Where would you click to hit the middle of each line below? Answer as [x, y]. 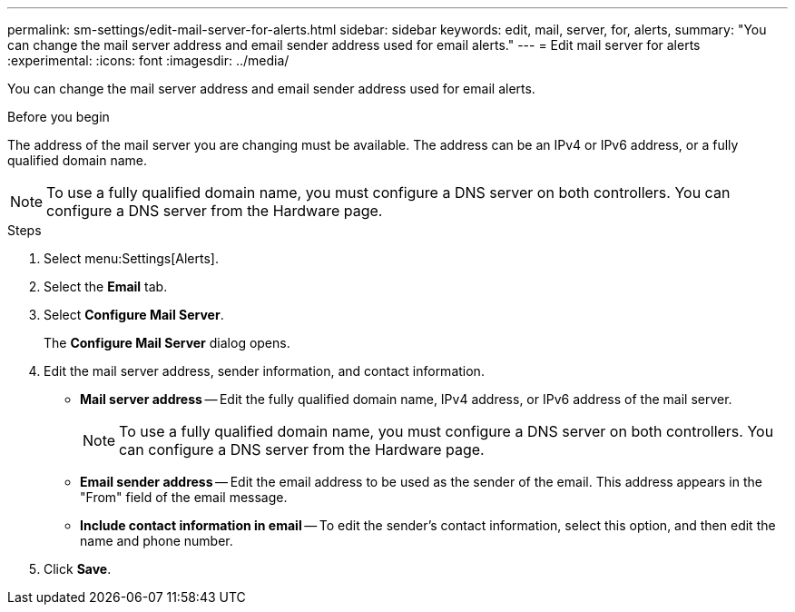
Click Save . [78, 569]
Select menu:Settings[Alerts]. [131, 258]
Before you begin [59, 117]
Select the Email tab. [106, 286]
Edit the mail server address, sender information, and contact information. [264, 371]
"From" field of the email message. [184, 497]
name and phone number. [157, 541]
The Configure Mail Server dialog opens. [167, 343]
